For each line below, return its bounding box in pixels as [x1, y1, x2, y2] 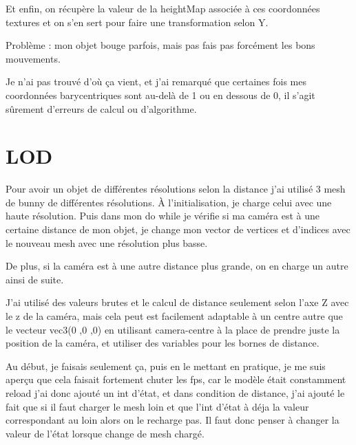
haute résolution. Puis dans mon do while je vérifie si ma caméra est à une [6, 208, 320, 223]
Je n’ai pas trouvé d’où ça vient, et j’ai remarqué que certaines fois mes [6, 74, 306, 89]
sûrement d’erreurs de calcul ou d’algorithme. [6, 101, 197, 116]
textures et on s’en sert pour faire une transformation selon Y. [6, 14, 269, 29]
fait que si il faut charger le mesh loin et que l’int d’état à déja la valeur [6, 399, 309, 413]
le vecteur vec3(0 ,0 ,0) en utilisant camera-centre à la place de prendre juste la [6, 322, 340, 336]
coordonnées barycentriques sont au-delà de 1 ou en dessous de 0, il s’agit [6, 87, 315, 102]
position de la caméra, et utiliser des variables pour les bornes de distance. [6, 336, 320, 350]
